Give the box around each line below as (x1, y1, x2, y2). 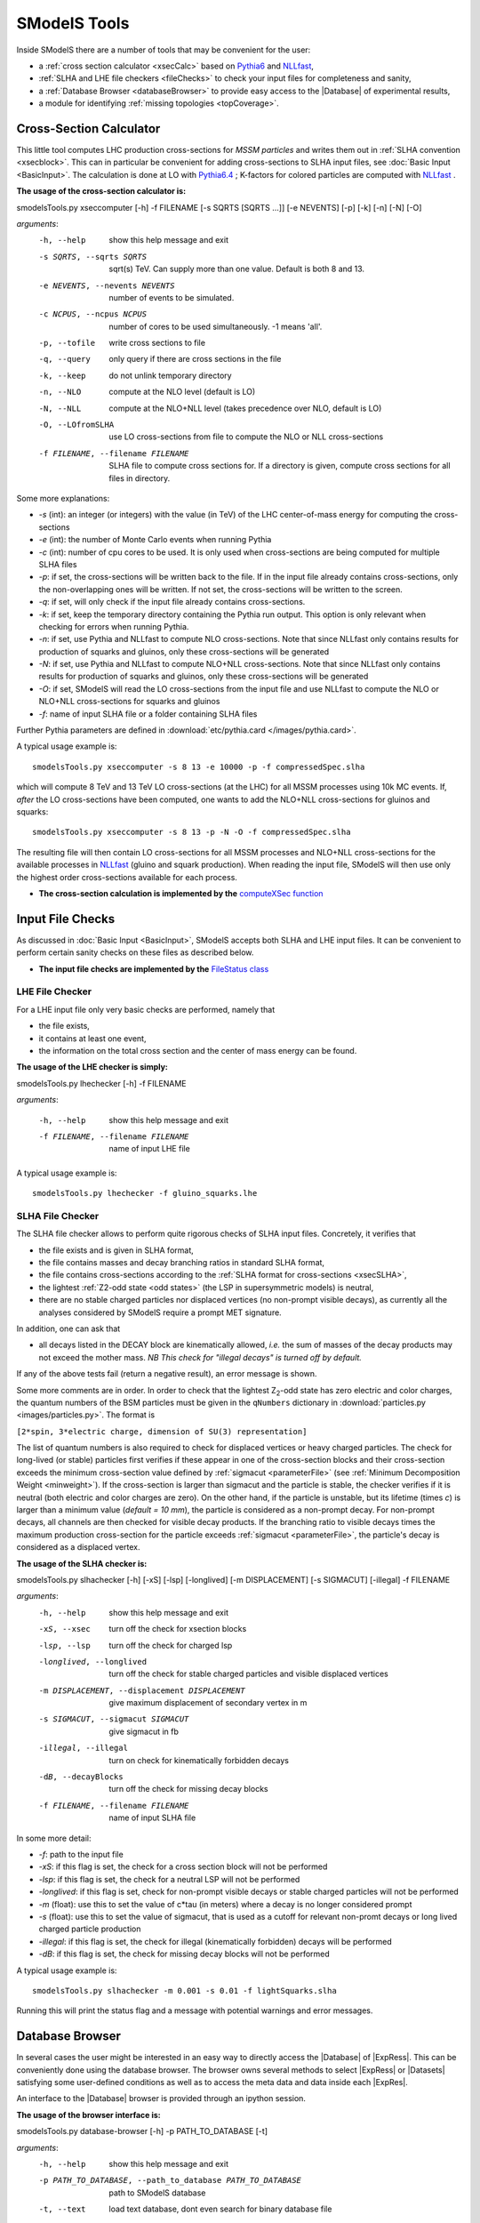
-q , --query (38, 354, 91, 365)
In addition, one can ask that (16, 1323, 121, 1334)
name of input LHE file (108, 1144, 190, 1154)
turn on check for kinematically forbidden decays (108, 1754, 289, 1765)
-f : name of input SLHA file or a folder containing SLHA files (38, 708, 258, 719)
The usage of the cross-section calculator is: (16, 186, 187, 197)
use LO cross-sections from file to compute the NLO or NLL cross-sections (108, 431, 384, 442)
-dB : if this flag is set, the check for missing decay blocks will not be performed (38, 1948, 331, 1960)
